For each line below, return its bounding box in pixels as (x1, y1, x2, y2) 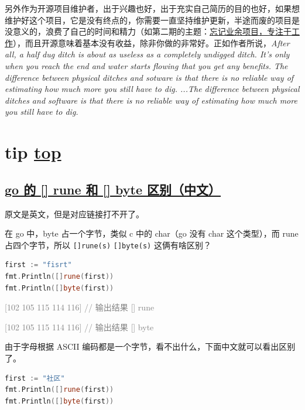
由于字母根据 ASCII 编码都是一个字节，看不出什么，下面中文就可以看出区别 (5, 340, 296, 353)
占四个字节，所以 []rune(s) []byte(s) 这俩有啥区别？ (5, 238, 211, 251)
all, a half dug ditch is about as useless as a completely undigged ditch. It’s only (5, 48, 290, 60)
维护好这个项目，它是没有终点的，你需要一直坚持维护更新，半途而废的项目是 (5, 13, 300, 26)
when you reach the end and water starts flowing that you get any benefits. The (5, 59, 288, 71)
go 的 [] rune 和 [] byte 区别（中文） (5, 180, 221, 198)
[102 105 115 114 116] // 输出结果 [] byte (5, 320, 154, 333)
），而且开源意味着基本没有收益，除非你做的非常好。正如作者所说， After (13, 36, 290, 49)
